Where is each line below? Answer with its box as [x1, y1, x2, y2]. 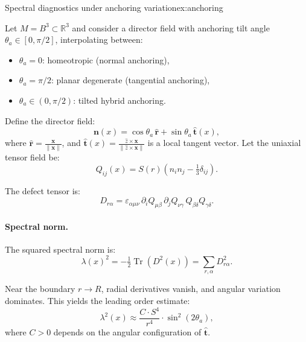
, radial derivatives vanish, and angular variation [101, 282, 281, 295]
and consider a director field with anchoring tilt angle [72, 21, 270, 34]
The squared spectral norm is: [5, 242, 116, 255]
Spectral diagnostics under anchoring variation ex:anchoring [5, 1, 223, 13]
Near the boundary [5, 282, 75, 295]
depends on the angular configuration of [53, 326, 202, 338]
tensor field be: [5, 151, 60, 163]
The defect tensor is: [5, 184, 81, 197]
